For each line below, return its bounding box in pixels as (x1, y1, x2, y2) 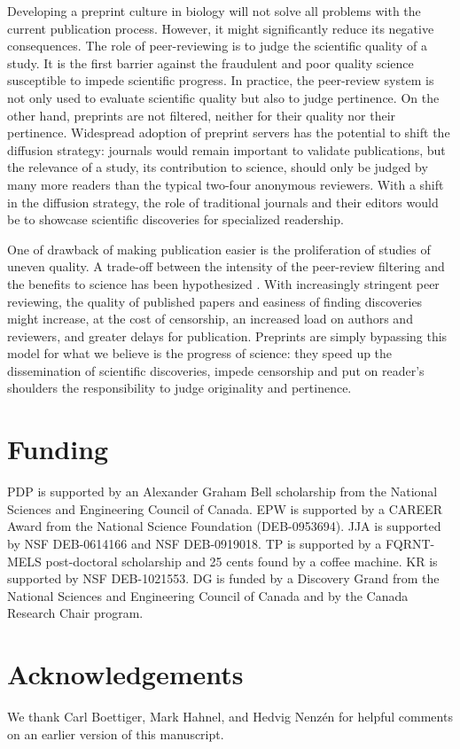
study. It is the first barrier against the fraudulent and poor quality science (7, 53, 414, 72)
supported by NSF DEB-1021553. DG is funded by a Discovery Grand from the (7, 569, 440, 588)
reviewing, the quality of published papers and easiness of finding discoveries (7, 292, 423, 310)
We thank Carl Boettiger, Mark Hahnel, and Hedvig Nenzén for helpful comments (7, 707, 453, 726)
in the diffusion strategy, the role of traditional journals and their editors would (7, 192, 439, 211)
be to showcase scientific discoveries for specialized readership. (7, 210, 344, 229)
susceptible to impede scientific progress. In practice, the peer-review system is (7, 71, 434, 90)
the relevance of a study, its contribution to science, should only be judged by (7, 158, 428, 176)
